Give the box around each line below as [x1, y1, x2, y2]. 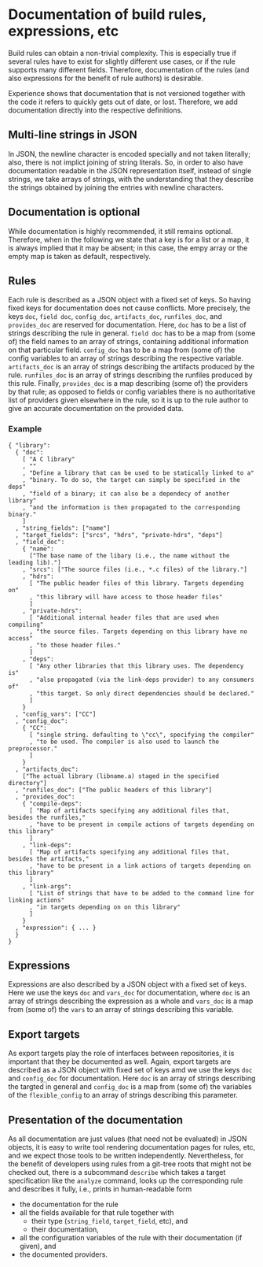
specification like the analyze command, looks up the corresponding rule [8, 1176, 243, 1186]
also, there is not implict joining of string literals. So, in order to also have [8, 157, 243, 167]
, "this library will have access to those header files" [28, 593, 223, 601]
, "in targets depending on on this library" [28, 903, 181, 911]
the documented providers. [19, 1250, 108, 1259]
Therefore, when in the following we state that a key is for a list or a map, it [8, 235, 250, 244]
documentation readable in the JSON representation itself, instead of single [8, 165, 252, 175]
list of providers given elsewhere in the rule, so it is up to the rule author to [8, 395, 249, 405]
